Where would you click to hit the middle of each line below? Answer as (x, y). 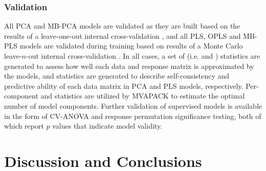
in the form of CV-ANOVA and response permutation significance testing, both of (133, 116)
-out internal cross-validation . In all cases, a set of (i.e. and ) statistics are (143, 56)
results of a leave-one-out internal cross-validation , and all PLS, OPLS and (123, 35)
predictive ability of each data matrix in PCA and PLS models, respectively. (124, 86)
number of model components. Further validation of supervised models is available (133, 105)
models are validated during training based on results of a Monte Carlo (131, 46)
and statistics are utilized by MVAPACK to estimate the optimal (143, 96)
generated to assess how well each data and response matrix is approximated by (129, 66)
